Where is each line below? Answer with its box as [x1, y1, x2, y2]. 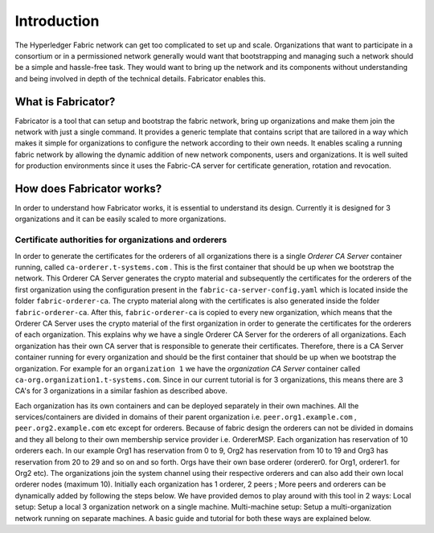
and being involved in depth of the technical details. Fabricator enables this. [14, 73, 266, 84]
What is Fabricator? [14, 95, 116, 109]
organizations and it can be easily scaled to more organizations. [14, 214, 227, 224]
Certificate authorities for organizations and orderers [14, 234, 227, 245]
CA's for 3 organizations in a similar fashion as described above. [14, 386, 228, 396]
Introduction [14, 12, 100, 30]
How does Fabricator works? [14, 182, 162, 195]
